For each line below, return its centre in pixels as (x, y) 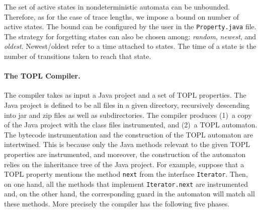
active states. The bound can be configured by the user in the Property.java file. (130, 26)
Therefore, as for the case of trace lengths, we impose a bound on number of (122, 16)
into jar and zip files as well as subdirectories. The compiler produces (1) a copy (128, 115)
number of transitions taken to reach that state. (78, 56)
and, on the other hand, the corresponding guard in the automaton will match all (129, 194)
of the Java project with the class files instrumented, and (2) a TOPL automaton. (131, 125)
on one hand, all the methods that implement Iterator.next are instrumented (126, 184)
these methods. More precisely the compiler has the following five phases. (117, 204)
